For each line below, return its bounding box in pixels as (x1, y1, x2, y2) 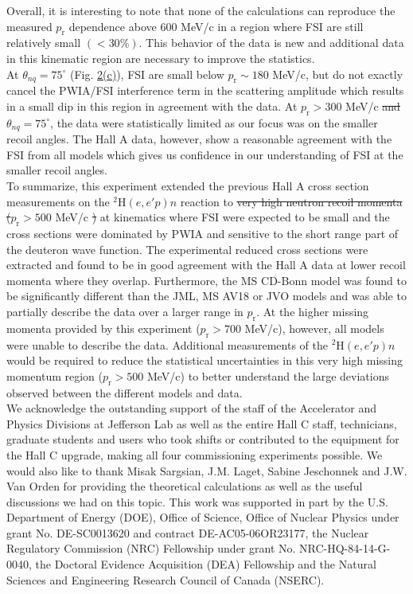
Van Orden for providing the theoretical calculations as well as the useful (6, 478, 363, 494)
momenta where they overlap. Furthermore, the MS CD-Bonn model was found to (6, 272, 407, 288)
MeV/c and (345, 97, 400, 114)
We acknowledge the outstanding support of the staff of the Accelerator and (6, 400, 377, 416)
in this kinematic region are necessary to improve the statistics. (6, 49, 315, 66)
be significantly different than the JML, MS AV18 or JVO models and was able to (6, 287, 407, 304)
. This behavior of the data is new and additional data (138, 34, 404, 51)
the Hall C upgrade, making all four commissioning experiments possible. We (6, 446, 383, 463)
